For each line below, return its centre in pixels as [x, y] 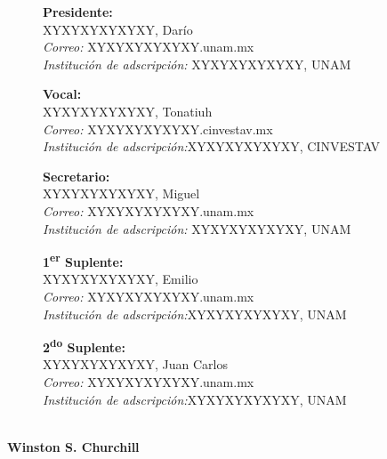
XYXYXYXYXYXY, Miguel [121, 193]
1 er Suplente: [83, 260]
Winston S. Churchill [73, 446]
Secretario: [77, 176]
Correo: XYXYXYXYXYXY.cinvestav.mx [158, 129]
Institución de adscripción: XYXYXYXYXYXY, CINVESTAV [212, 146]
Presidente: [78, 12]
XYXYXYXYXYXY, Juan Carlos [135, 364]
